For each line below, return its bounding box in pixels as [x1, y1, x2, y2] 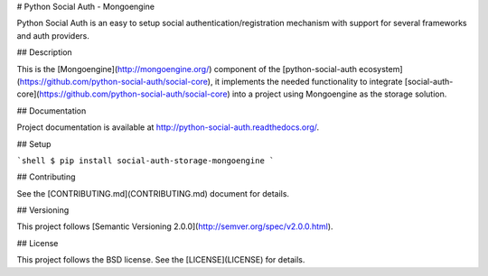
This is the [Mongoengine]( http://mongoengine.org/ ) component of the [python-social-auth [16, 63, 357, 74]
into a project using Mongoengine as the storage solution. [231, 88, 447, 99]
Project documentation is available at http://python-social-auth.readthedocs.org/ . [16, 122, 320, 133]
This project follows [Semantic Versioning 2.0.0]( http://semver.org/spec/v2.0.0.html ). [16, 221, 333, 232]
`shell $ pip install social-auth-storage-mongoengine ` [16, 155, 275, 166]
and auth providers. [16, 30, 89, 41]
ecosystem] [358, 63, 403, 74]
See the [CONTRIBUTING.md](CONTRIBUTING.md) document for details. [16, 188, 289, 198]
